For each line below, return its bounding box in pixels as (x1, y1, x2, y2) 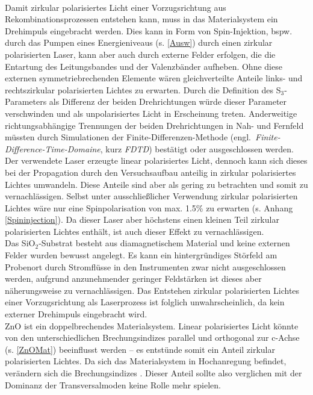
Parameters (5, 95, 47, 108)
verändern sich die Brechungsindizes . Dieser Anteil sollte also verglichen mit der (5, 367, 302, 379)
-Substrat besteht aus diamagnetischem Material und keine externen (39, 237, 290, 249)
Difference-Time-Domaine (5, 142, 101, 155)
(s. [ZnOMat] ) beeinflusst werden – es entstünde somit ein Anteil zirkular (5, 343, 275, 355)
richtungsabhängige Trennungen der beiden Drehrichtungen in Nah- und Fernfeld (5, 119, 304, 131)
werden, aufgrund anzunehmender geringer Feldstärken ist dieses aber (5, 272, 262, 285)
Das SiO (5, 237, 36, 249)
